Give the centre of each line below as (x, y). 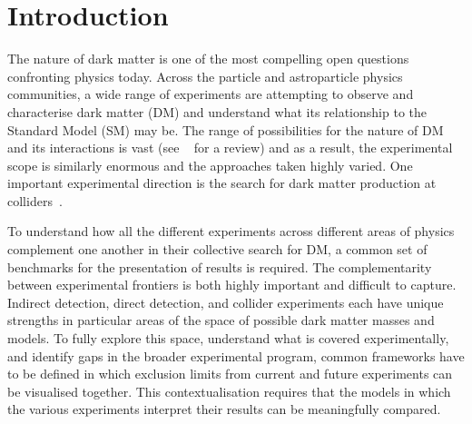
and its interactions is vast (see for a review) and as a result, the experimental (230, 148)
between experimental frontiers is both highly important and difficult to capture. (232, 285)
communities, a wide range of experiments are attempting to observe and (211, 94)
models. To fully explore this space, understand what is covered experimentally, (228, 338)
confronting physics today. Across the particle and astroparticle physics (205, 76)
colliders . (35, 200)
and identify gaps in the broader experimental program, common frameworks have (236, 355)
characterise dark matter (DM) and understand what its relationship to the (217, 111)
